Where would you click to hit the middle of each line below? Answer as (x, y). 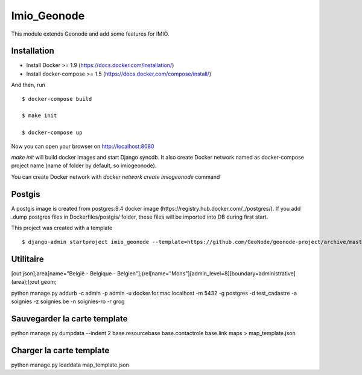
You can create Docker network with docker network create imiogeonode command (116, 177)
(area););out (25, 282)
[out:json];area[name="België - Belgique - (63, 273)
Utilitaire (28, 259)
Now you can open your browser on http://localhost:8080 (83, 146)
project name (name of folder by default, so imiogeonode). (84, 165)
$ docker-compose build (57, 99)
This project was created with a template (62, 228)
